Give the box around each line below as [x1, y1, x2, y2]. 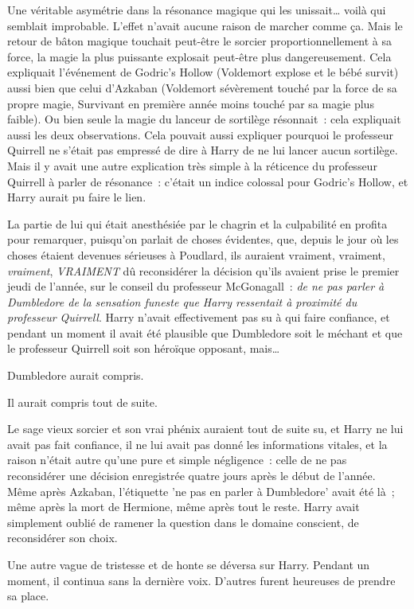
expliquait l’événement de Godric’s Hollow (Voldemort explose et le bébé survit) [7, 64, 399, 80]
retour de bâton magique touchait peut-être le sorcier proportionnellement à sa [7, 33, 393, 49]
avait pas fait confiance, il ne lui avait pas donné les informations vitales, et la [7, 435, 388, 452]
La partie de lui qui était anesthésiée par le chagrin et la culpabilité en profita [7, 215, 388, 232]
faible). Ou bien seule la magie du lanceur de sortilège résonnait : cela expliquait [7, 111, 401, 127]
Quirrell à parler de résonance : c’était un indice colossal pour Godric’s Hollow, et [7, 173, 408, 189]
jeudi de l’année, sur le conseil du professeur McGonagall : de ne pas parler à [7, 278, 385, 295]
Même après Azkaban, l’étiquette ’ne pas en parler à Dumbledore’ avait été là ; [7, 482, 395, 499]
